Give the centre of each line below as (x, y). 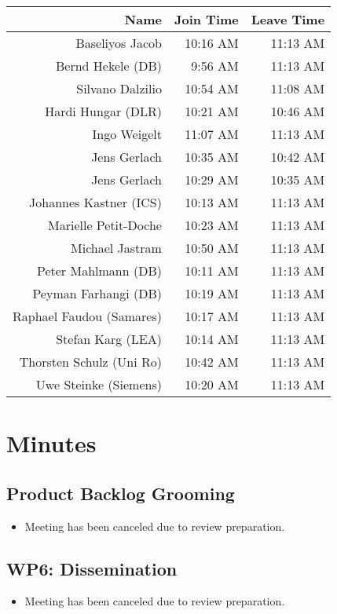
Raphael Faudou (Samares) (87, 316)
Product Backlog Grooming (121, 493)
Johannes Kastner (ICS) (95, 202)
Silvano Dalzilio (119, 88)
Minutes (51, 443)
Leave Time (288, 19)
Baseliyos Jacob (119, 43)
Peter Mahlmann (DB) (99, 270)
